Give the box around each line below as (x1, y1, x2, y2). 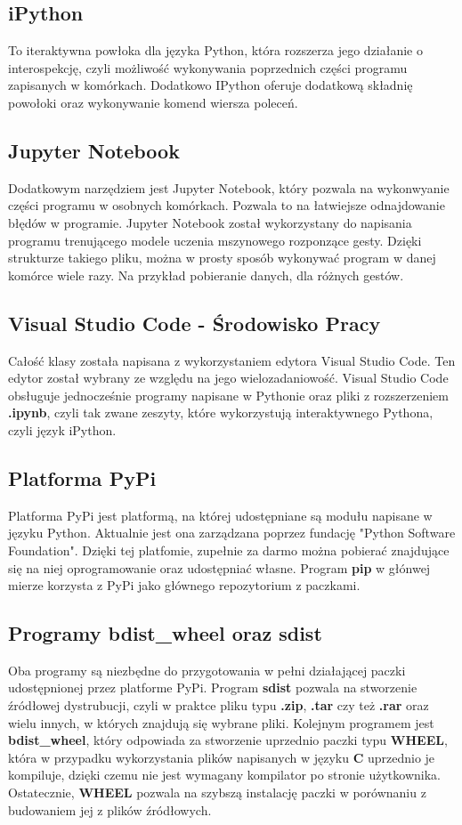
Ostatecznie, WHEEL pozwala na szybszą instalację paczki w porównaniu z (8, 783, 426, 802)
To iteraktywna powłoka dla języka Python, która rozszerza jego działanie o (8, 41, 424, 60)
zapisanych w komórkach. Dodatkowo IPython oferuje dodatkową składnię (8, 76, 413, 94)
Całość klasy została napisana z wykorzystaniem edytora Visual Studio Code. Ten (8, 351, 456, 369)
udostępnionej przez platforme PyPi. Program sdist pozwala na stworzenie (8, 678, 417, 697)
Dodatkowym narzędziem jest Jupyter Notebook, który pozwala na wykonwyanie (8, 178, 450, 197)
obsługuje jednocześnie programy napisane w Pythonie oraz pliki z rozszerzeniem (8, 385, 449, 404)
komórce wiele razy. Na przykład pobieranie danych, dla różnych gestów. (8, 265, 404, 284)
